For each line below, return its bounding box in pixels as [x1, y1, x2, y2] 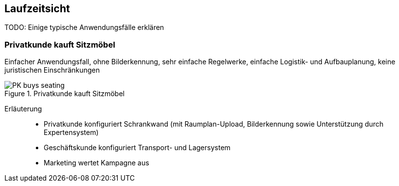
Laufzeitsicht [4, 2, 70, 15]
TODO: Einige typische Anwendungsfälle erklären [4, 23, 164, 32]
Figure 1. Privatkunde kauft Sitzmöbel [4, 89, 125, 98]
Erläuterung [4, 105, 42, 113]
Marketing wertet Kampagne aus [44, 159, 149, 167]
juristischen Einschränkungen [4, 66, 100, 75]
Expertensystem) [44, 128, 99, 137]
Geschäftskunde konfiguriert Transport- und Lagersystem [44, 143, 231, 152]
